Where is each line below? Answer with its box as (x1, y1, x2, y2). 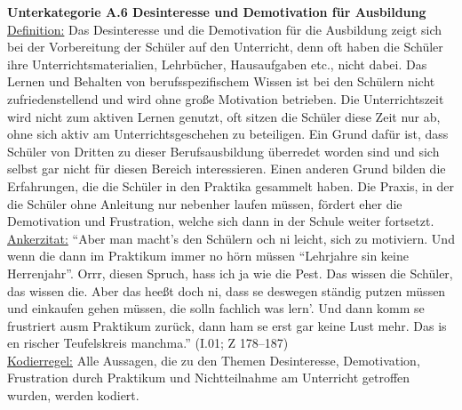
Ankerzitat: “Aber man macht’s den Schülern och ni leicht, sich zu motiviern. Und (7, 229, 455, 247)
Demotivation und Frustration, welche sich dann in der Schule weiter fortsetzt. (7, 212, 434, 230)
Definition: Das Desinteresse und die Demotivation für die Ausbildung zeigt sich (7, 20, 442, 38)
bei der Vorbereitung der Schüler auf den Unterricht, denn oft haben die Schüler (7, 37, 443, 56)
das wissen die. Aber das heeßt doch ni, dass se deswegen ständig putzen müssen (7, 281, 446, 300)
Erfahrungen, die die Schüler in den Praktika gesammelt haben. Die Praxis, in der (7, 176, 454, 195)
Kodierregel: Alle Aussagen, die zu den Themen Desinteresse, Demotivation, (7, 350, 420, 369)
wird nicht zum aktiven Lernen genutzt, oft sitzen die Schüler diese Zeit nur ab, (7, 107, 441, 125)
